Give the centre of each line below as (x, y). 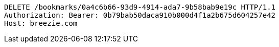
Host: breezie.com (41, 23)
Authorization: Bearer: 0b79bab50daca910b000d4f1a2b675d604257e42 (140, 15)
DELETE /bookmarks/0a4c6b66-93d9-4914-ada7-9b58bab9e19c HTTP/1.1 (140, 7)
